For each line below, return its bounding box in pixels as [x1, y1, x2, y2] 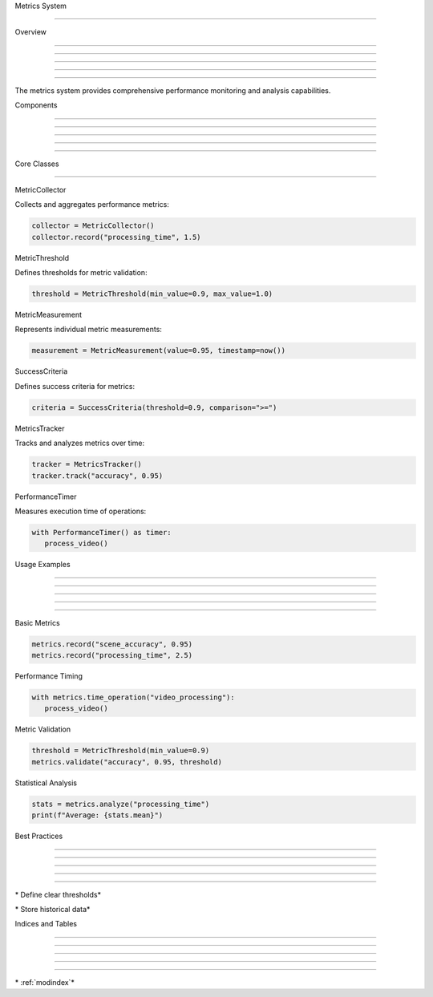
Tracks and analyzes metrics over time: [14, 438, 145, 448]
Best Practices [14, 831, 63, 841]
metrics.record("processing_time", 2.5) [31, 650, 192, 660]
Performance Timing [14, 671, 83, 681]
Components [14, 100, 58, 110]
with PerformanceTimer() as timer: [31, 528, 172, 537]
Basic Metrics [14, 618, 60, 627]
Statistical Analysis [14, 778, 78, 788]
